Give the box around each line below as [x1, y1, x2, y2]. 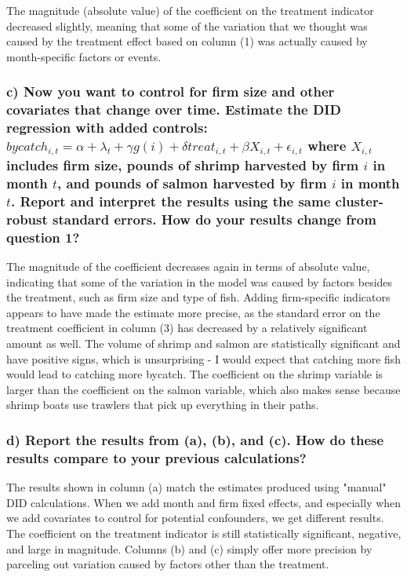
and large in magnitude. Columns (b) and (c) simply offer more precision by [6, 540, 372, 557]
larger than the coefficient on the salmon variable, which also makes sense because [6, 381, 401, 397]
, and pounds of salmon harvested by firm [56, 173, 327, 193]
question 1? [6, 227, 80, 247]
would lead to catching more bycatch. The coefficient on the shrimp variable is [6, 366, 383, 382]
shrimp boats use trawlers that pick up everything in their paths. [6, 396, 319, 413]
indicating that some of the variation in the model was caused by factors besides [6, 273, 393, 290]
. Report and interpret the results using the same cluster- [10, 191, 383, 210]
